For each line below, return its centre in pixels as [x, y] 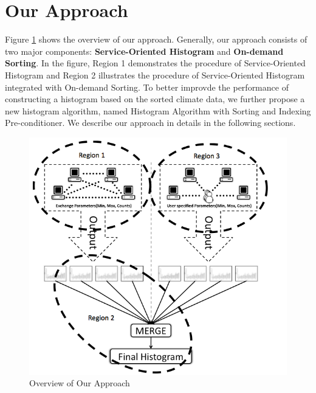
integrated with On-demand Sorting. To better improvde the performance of [147, 87]
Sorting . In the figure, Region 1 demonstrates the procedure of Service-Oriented [155, 63]
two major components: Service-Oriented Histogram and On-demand [144, 51]
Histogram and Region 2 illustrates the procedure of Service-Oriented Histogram [155, 75]
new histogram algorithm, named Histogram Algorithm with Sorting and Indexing [158, 110]
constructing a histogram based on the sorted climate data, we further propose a [155, 99]
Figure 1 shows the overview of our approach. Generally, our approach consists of [156, 39]
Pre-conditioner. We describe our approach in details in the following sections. [150, 123]
